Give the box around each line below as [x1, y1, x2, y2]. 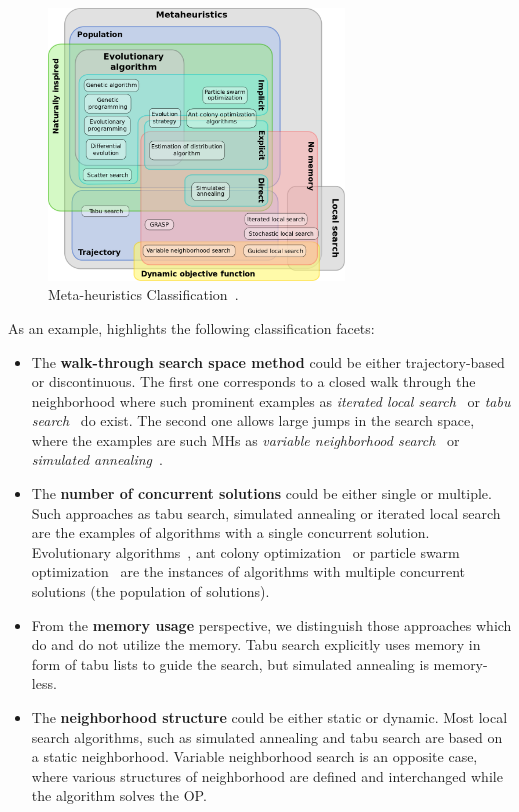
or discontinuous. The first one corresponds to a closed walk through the [31, 371, 476, 392]
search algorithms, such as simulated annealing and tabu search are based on [31, 726, 503, 747]
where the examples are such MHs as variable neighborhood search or [31, 429, 460, 450]
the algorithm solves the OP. [31, 785, 207, 806]
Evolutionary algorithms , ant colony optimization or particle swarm [31, 541, 460, 562]
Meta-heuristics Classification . [48, 284, 239, 305]
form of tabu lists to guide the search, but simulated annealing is [31, 653, 429, 674]
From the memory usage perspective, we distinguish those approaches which [31, 614, 512, 635]
